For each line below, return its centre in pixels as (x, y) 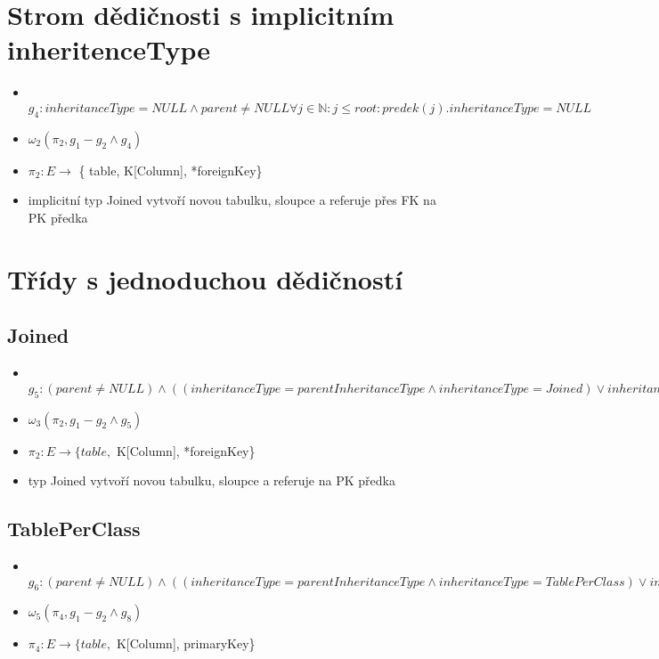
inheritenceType (109, 49)
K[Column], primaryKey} (186, 643)
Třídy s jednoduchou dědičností (205, 278)
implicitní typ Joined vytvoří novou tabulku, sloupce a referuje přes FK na (232, 200)
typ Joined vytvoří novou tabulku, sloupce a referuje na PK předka (212, 480)
